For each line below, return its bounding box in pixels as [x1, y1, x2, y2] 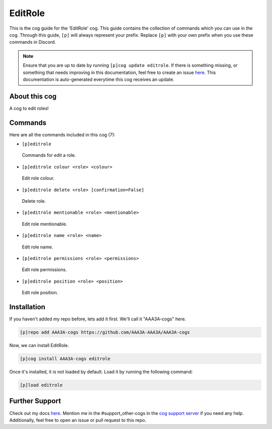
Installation [9, 302, 45, 311]
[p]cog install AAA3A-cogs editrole [20, 356, 111, 362]
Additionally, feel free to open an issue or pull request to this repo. [9, 417, 147, 423]
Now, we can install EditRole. [9, 342, 69, 349]
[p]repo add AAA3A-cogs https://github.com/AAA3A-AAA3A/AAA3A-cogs [20, 329, 190, 335]
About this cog [9, 92, 57, 101]
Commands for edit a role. [22, 152, 77, 158]
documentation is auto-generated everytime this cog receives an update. [23, 76, 175, 82]
